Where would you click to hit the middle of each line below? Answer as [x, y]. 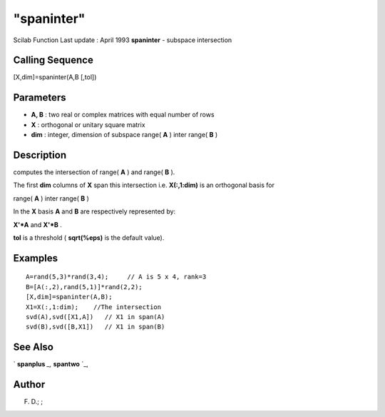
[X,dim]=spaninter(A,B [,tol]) [55, 77]
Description [40, 155]
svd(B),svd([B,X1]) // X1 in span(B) [96, 327]
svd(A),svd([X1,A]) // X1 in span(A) [96, 317]
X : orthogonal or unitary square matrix [88, 124]
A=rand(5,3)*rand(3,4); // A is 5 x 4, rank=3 [116, 277]
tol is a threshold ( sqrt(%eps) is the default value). [89, 238]
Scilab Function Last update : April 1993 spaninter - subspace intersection [123, 40]
